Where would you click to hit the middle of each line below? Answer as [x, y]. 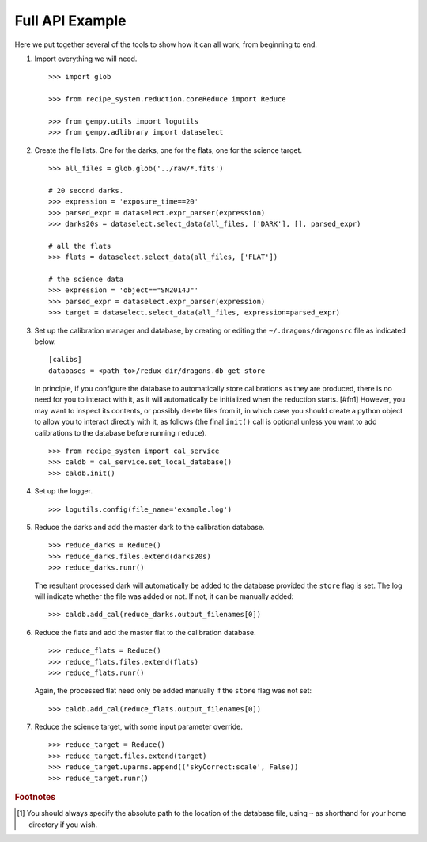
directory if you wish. [63, 825]
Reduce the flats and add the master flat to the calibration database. [145, 632]
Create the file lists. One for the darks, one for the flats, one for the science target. [168, 150]
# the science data [86, 279]
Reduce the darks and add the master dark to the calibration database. [149, 527]
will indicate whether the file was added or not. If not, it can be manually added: [164, 596]
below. [45, 341]
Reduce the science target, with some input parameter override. [138, 727]
